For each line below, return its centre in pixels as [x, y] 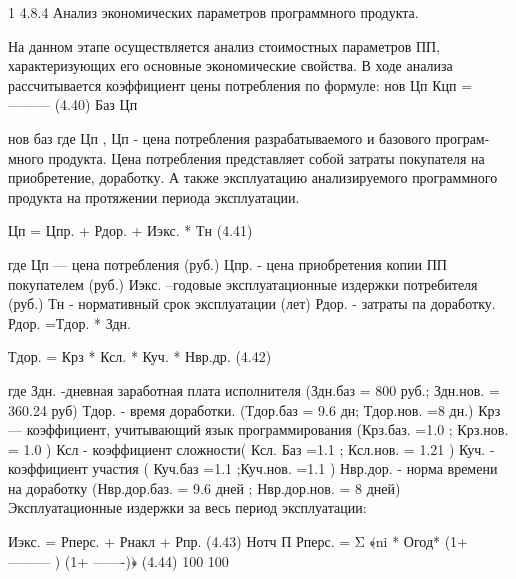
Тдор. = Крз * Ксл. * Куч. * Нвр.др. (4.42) [140, 356]
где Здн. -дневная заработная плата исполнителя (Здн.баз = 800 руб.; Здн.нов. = [254, 389]
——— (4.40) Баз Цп [73, 104]
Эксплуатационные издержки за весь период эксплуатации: [187, 507]
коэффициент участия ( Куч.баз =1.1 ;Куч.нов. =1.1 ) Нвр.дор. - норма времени [253, 468]
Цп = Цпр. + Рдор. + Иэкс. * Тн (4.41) [130, 230]
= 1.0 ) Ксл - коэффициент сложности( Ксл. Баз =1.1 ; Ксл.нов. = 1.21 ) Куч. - [251, 448]
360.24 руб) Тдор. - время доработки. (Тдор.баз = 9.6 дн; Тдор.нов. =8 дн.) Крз [254, 409]
